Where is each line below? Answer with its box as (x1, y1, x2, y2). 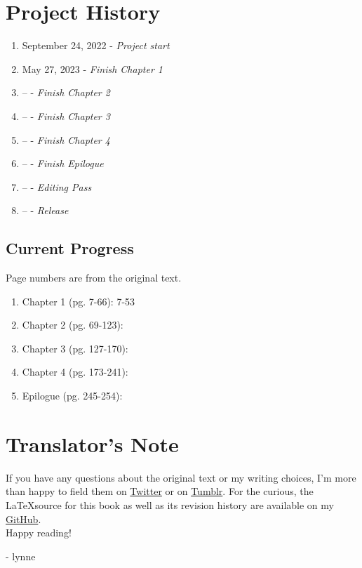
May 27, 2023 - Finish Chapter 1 (22, 61, 163, 76)
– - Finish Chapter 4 (22, 132, 110, 147)
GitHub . (6, 511, 41, 526)
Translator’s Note (6, 429, 179, 458)
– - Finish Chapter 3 (22, 108, 110, 123)
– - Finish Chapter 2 (22, 85, 110, 100)
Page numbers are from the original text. (6, 270, 182, 285)
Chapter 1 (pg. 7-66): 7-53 (22, 293, 135, 308)
